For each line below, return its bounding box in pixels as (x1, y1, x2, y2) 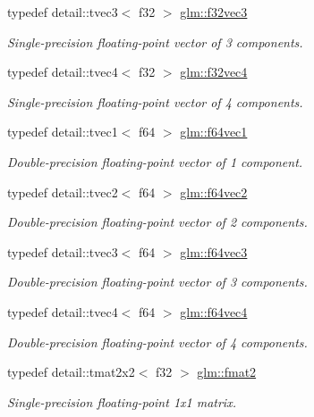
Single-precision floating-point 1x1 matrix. (7, 392, 236, 411)
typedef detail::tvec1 (7, 122, 118, 141)
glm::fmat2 (197, 363, 257, 381)
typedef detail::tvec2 (7, 182, 118, 201)
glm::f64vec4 (180, 302, 248, 321)
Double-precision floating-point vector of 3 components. (7, 272, 308, 291)
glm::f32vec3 (180, 3, 248, 21)
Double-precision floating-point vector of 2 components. (7, 213, 308, 231)
